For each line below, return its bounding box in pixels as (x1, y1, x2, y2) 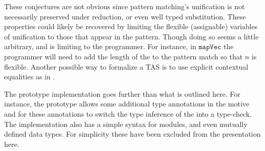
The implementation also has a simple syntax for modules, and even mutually (4, 118, 248, 129)
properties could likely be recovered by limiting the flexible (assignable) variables (4, 21, 258, 32)
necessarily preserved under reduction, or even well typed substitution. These (4, 11, 246, 21)
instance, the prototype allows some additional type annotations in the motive (4, 98, 250, 109)
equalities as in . (4, 71, 55, 82)
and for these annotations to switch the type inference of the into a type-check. (4, 108, 252, 119)
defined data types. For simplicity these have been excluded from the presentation (4, 128, 261, 139)
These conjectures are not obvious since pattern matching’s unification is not (4, 1, 245, 11)
